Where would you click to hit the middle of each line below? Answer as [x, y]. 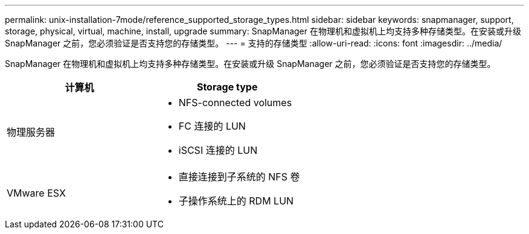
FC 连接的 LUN [212, 126]
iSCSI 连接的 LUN [218, 150]
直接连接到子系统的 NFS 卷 [239, 177]
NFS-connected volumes [235, 103]
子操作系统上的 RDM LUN [236, 201]
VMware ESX [36, 193]
